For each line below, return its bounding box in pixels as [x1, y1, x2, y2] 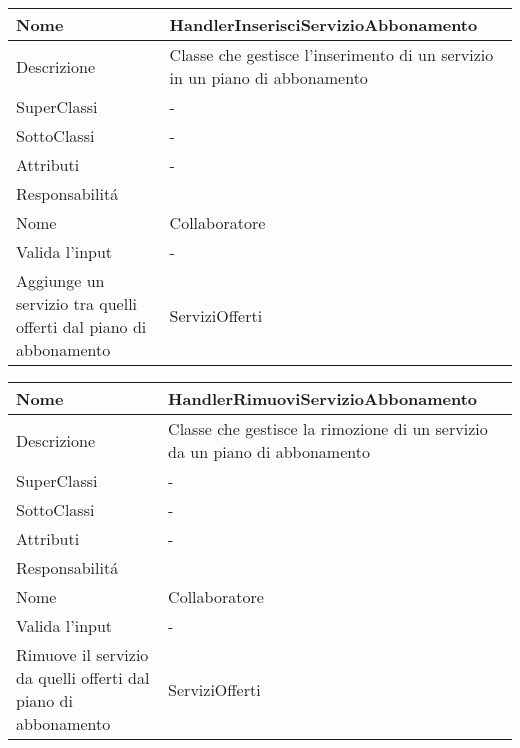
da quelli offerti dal [16, 666, 150, 689]
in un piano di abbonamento [169, 66, 368, 89]
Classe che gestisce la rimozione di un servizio [168, 417, 488, 440]
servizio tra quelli [16, 292, 138, 315]
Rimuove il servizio [16, 643, 149, 666]
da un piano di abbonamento [168, 440, 370, 463]
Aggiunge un [16, 269, 105, 292]
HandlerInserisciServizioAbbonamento [169, 13, 478, 36]
